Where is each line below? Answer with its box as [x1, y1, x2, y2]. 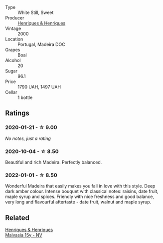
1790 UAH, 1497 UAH [17, 84, 61, 89]
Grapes [5, 47, 20, 52]
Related [5, 213, 30, 222]
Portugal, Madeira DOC [17, 41, 66, 47]
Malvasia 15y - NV [5, 232, 42, 238]
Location [5, 36, 23, 42]
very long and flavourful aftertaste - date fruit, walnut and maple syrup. [5, 199, 152, 205]
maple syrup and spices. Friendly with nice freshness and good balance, [5, 193, 155, 199]
